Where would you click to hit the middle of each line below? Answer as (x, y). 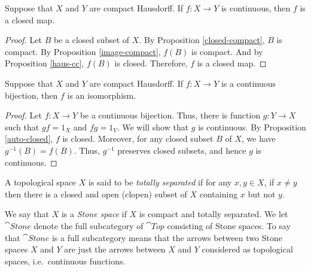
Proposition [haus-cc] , (45, 63)
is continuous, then (256, 8)
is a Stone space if (94, 214)
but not (262, 194)
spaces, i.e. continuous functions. (65, 261)
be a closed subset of (92, 40)
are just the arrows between (115, 249)
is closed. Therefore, (151, 63)
